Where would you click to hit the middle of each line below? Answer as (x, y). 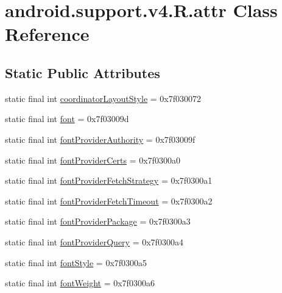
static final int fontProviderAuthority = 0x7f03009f (100, 139)
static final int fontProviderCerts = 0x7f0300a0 (93, 160)
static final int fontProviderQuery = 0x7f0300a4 (94, 241)
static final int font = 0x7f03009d (67, 119)
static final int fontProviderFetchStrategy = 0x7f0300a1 (109, 180)
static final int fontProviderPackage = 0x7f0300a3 (98, 221)
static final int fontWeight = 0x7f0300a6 (80, 283)
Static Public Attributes (83, 72)
